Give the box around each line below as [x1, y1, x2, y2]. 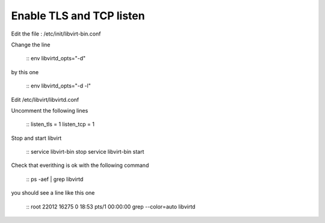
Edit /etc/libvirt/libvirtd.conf [11, 96, 79, 103]
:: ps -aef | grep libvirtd [26, 175, 84, 183]
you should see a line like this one [11, 189, 95, 196]
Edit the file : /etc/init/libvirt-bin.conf [11, 30, 101, 37]
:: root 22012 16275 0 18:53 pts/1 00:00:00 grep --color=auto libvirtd [26, 203, 196, 210]
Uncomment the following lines [11, 107, 88, 114]
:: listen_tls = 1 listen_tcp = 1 [26, 121, 94, 128]
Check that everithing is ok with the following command [11, 162, 149, 169]
